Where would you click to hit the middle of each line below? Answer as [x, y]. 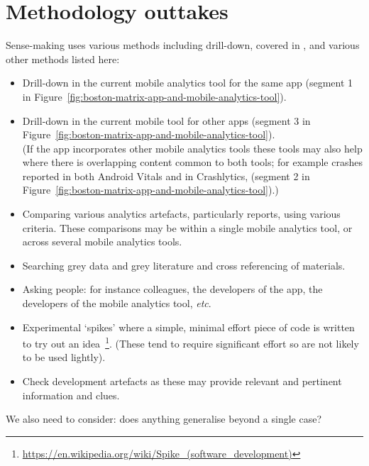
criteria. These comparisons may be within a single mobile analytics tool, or [187, 227]
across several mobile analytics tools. [102, 242]
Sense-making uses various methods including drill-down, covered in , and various [183, 45]
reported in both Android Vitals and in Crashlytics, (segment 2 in [166, 176]
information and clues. [71, 395]
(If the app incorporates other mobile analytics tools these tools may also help [192, 148]
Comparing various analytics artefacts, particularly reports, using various [181, 214]
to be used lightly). [64, 357]
